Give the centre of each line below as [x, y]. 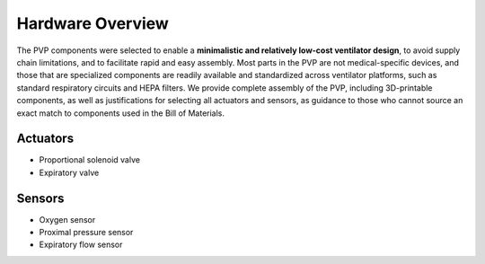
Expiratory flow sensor [81, 245]
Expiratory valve [69, 172]
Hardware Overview [93, 23]
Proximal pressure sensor [86, 233]
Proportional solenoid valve [90, 160]
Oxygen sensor [67, 219]
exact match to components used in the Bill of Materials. [120, 113]
